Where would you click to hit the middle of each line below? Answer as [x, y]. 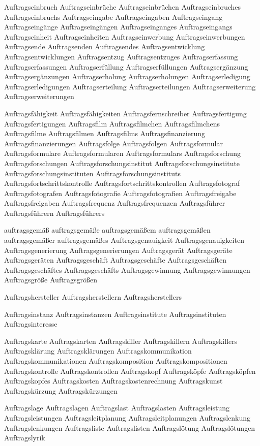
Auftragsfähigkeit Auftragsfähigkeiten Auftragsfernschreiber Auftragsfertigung [125, 113]
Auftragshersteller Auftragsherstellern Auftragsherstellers [93, 297]
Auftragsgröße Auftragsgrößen [51, 280]
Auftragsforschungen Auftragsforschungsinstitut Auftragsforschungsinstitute [122, 163]
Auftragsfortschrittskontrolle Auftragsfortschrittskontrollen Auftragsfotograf [122, 183]
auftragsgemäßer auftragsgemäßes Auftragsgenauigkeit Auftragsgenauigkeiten [124, 240]
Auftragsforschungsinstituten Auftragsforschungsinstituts [93, 173]
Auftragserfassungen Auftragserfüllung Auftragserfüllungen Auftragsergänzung [126, 66]
